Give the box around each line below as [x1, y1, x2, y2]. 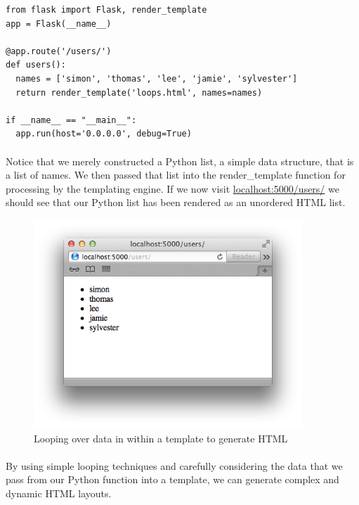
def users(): [6, 60, 66, 70]
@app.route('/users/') [6, 46, 112, 56]
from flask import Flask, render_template [6, 5, 207, 15]
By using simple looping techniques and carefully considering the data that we [6, 458, 343, 473]
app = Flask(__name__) [6, 18, 112, 29]
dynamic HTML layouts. [6, 486, 112, 500]
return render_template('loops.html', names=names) [15, 87, 263, 98]
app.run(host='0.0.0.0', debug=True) [15, 129, 192, 139]
